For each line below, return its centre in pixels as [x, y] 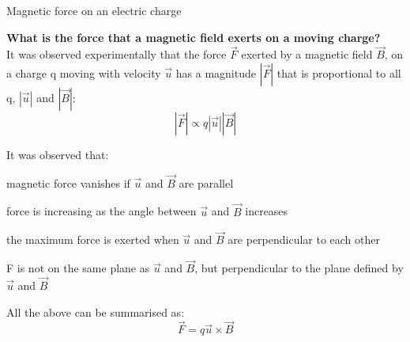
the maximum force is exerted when [93, 239]
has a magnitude [216, 73]
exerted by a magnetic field [307, 54]
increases [267, 211]
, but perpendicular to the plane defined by [299, 268]
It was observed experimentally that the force [117, 54]
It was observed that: [58, 154]
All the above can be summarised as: [96, 312]
